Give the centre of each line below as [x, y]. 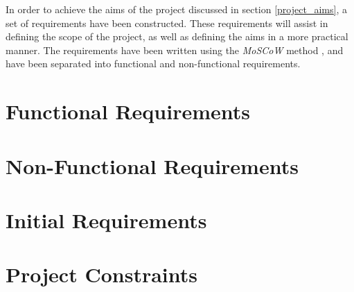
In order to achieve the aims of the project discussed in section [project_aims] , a [176, 9]
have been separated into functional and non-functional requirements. [153, 63]
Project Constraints [101, 274]
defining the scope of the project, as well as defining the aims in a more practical [177, 36]
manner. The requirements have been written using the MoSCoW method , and [175, 50]
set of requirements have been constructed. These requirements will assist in [167, 23]
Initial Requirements [106, 220]
